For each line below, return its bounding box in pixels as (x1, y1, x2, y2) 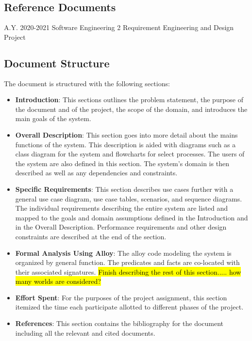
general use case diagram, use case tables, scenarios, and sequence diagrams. (15, 193, 242, 203)
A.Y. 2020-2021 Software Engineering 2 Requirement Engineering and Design (4, 22, 234, 32)
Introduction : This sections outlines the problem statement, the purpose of (15, 94, 244, 105)
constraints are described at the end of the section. (15, 231, 167, 241)
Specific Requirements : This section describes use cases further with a (15, 184, 234, 194)
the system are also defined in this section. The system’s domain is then (15, 158, 229, 168)
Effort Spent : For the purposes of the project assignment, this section (15, 292, 227, 302)
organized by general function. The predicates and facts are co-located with (15, 257, 240, 267)
